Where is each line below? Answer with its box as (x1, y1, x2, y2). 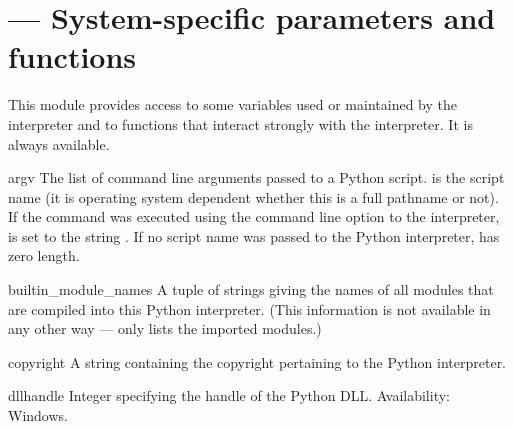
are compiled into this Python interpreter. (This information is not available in (8, 298, 491, 319)
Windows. (8, 405, 68, 426)
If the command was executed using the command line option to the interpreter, (8, 206, 500, 227)
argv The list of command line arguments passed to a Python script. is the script (8, 167, 505, 188)
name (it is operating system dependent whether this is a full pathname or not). (8, 186, 499, 207)
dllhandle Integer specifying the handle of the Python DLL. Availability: (8, 385, 450, 406)
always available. (8, 133, 110, 154)
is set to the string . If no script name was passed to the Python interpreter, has (8, 225, 500, 246)
